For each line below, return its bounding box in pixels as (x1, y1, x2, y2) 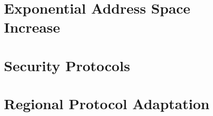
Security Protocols (4, 55, 130, 75)
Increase (4, 17, 60, 37)
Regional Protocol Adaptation (4, 94, 210, 114)
